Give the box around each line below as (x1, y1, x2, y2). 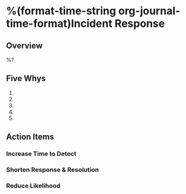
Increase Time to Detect (6, 150, 77, 158)
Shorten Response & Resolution (6, 165, 99, 174)
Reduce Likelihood (6, 182, 61, 190)
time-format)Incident (6, 17, 113, 30)
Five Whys (6, 73, 46, 84)
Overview (6, 40, 43, 51)
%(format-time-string (6, 4, 117, 18)
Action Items (6, 132, 54, 142)
